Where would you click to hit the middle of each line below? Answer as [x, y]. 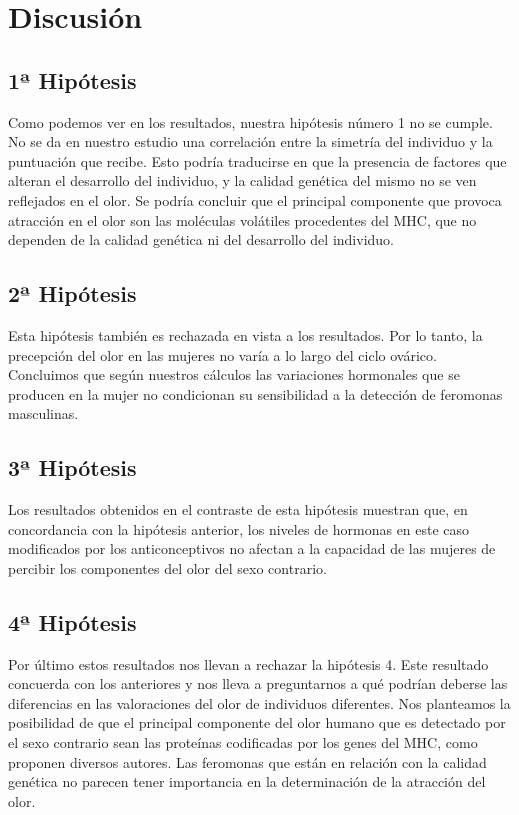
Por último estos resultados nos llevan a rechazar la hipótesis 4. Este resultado [248, 663]
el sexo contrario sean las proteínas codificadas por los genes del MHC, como [243, 742]
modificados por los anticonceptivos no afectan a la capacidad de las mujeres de [252, 548]
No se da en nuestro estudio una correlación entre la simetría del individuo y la [250, 141]
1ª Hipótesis [72, 79]
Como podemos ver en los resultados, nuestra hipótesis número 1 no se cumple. [250, 121]
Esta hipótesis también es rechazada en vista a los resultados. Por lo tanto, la [245, 334]
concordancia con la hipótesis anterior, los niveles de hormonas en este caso [239, 528]
